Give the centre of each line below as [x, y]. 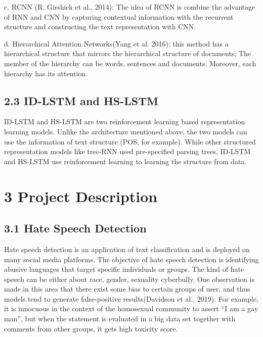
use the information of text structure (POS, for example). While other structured [130, 141]
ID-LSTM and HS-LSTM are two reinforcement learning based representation [125, 122]
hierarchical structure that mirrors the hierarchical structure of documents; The [128, 53]
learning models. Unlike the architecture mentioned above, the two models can [126, 131]
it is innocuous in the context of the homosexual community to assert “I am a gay [131, 308]
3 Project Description [81, 196]
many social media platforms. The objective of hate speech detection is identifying [131, 259]
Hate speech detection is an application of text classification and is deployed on [127, 249]
